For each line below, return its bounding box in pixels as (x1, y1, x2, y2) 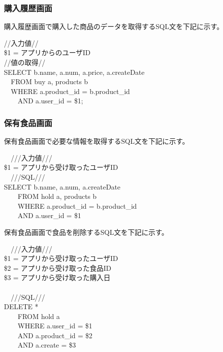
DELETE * (4, 301, 38, 312)
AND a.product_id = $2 (17, 330, 93, 340)
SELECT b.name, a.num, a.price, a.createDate (4, 66, 145, 77)
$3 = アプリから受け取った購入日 (4, 272, 111, 283)
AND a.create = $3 (17, 340, 76, 350)
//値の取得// (4, 57, 45, 67)
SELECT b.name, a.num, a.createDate (4, 181, 121, 192)
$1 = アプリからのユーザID (4, 47, 91, 58)
